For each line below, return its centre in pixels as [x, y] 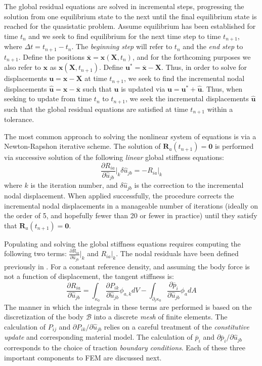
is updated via [143, 88]
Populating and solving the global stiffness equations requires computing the [122, 243]
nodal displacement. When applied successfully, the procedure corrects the [119, 195]
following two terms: [35, 253]
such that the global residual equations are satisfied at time [96, 109]
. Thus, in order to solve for [204, 67]
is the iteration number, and [74, 185]
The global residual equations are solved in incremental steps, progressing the [124, 6]
